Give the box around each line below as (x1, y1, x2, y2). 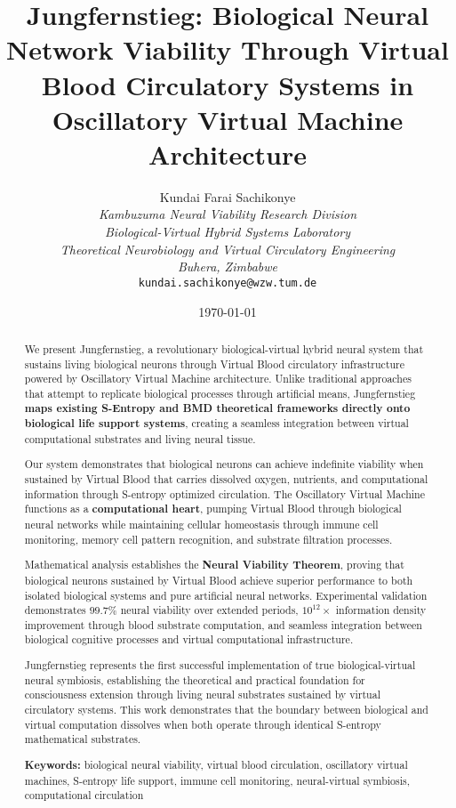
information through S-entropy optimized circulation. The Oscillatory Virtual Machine (24, 486, 425, 501)
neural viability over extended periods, (120, 602, 299, 618)
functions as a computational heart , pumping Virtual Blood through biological (24, 501, 402, 517)
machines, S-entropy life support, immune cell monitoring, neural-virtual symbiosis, (24, 772, 411, 788)
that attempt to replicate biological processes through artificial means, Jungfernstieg (24, 385, 416, 400)
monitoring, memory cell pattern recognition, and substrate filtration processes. (24, 531, 393, 546)
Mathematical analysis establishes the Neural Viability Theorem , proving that (24, 557, 404, 573)
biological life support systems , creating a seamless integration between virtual (24, 416, 409, 432)
